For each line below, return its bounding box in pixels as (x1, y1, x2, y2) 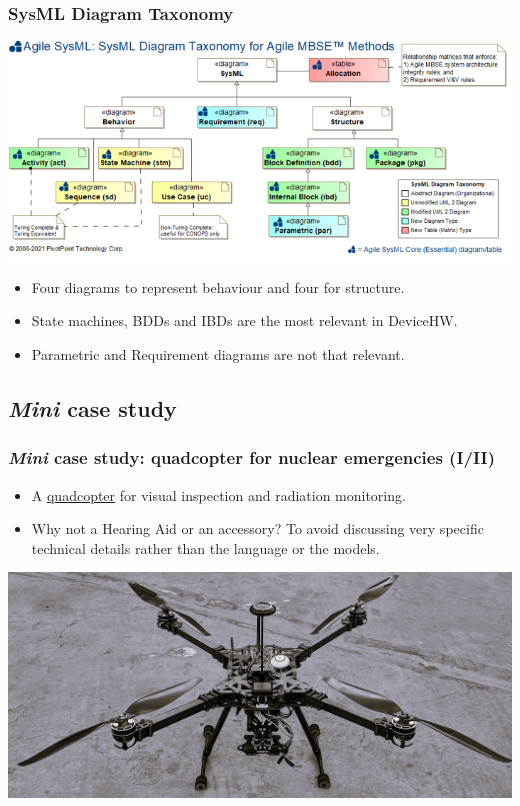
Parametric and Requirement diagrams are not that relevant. (31, 343, 405, 364)
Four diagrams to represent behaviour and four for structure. (31, 276, 405, 297)
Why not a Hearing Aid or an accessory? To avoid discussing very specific (31, 518, 484, 539)
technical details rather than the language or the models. (31, 537, 380, 558)
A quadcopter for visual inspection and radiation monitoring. (31, 484, 406, 505)
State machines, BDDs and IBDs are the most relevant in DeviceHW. (31, 310, 458, 331)
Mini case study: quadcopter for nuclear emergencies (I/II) (8, 445, 496, 470)
